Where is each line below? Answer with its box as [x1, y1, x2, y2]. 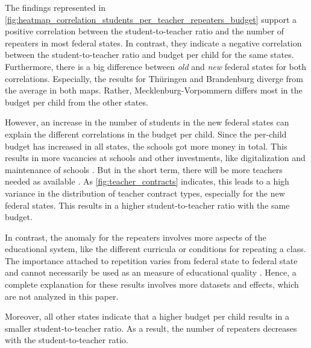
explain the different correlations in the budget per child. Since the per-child [5, 127, 287, 140]
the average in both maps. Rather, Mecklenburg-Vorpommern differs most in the [5, 84, 303, 96]
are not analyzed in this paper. [5, 289, 119, 302]
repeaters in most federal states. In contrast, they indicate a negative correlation [5, 36, 302, 49]
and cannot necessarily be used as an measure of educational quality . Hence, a [5, 266, 297, 279]
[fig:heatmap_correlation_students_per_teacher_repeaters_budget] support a [5, 13, 297, 25]
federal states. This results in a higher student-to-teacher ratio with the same [5, 198, 290, 211]
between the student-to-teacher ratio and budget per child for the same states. [5, 48, 294, 61]
